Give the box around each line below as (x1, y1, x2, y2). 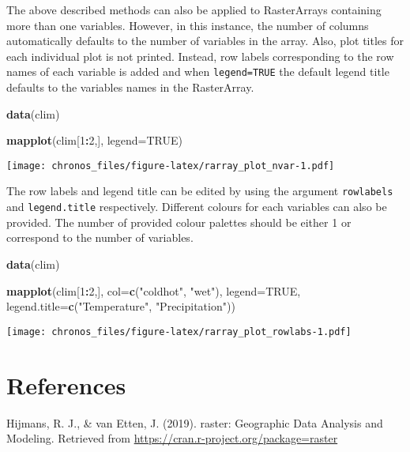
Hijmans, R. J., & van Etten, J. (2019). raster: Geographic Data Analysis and (6, 414, 383, 431)
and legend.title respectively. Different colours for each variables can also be (6, 198, 387, 215)
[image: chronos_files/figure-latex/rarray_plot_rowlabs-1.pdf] (6, 326, 352, 337)
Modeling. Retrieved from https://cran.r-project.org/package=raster (6, 430, 338, 446)
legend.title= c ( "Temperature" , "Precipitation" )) (6, 298, 235, 315)
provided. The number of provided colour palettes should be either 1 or (6, 213, 352, 230)
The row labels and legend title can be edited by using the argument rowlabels (6, 183, 393, 199)
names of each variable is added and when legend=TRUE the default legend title (6, 63, 389, 80)
